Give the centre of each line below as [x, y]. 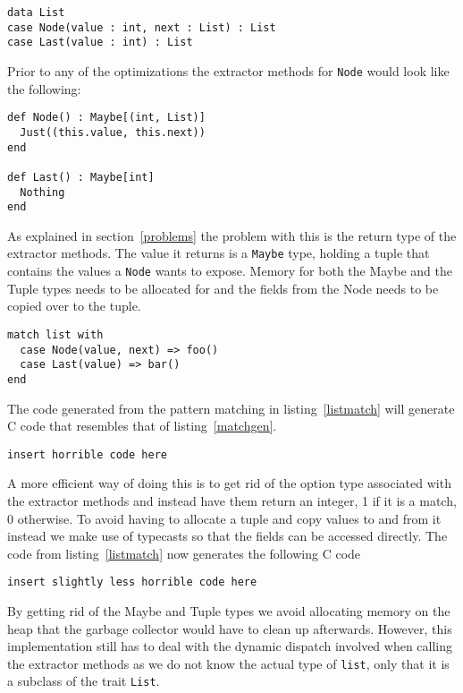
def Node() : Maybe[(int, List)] [106, 118]
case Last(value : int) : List [100, 43]
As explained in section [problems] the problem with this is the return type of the [232, 235]
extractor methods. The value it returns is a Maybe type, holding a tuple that [219, 253]
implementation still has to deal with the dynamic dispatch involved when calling [230, 646]
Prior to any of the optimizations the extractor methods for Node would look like [228, 70]
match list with [55, 334]
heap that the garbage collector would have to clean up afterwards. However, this [230, 628]
